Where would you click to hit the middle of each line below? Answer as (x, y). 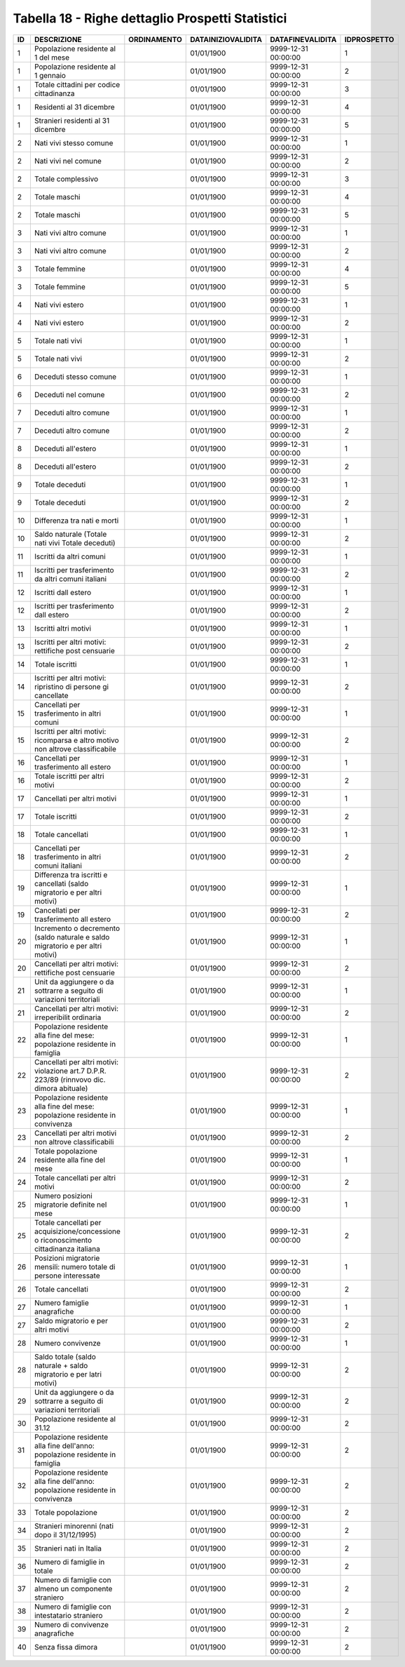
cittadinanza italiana (67, 1249)
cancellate (51, 695)
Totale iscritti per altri (69, 776)
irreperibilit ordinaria (68, 1017)
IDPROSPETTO (369, 39)
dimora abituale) (61, 1088)
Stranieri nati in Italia (68, 1548)
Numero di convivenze (71, 1624)
